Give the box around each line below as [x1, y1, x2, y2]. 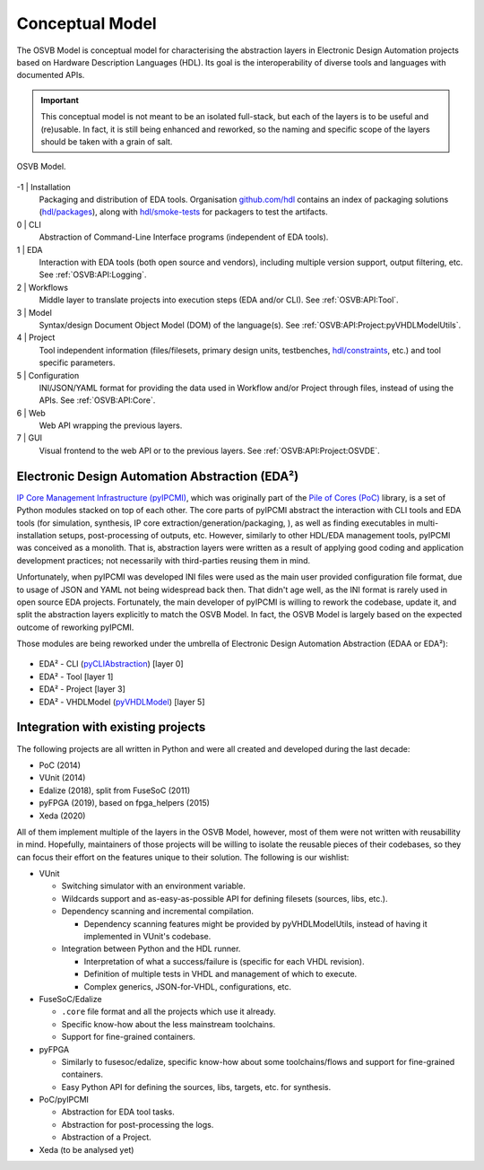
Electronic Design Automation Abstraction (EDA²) [16, 468, 299, 484]
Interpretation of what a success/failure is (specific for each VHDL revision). [83, 956, 365, 966]
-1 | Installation [16, 181, 71, 192]
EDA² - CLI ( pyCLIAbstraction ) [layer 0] [39, 659, 184, 669]
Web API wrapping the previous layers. [39, 420, 183, 431]
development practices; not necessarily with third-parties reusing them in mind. [16, 554, 311, 565]
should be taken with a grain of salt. [40, 135, 173, 147]
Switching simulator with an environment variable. [61, 880, 246, 892]
